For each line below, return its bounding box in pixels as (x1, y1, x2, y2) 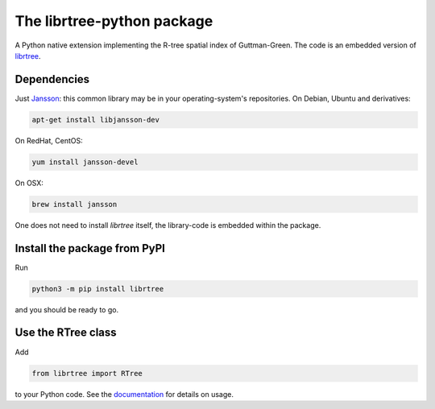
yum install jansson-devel (31, 157, 139, 167)
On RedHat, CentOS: (14, 135, 84, 145)
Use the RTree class (14, 326, 117, 340)
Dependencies (14, 72, 90, 86)
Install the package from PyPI (14, 242, 165, 255)
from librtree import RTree (31, 369, 143, 378)
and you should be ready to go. (14, 304, 119, 314)
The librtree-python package (14, 12, 213, 30)
